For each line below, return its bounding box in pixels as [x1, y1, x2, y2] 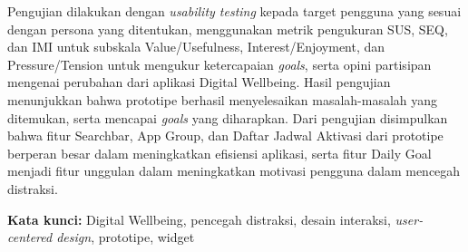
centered [7, 228, 53, 247]
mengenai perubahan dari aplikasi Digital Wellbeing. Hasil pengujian [7, 73, 391, 92]
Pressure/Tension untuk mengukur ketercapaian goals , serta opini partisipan [7, 54, 432, 73]
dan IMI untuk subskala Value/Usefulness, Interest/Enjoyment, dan [7, 37, 385, 56]
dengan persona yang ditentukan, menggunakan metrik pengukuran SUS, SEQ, [7, 19, 448, 38]
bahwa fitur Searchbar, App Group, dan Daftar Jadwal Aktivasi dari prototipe [7, 126, 444, 145]
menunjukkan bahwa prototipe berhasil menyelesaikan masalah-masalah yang [7, 90, 438, 109]
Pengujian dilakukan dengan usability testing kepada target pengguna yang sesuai [7, 2, 462, 20]
